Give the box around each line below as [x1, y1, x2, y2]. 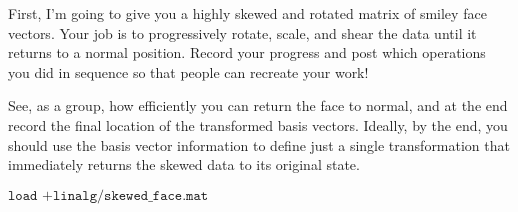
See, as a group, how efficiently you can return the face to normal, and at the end [8, 95, 508, 116]
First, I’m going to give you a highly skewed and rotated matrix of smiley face [8, 3, 487, 23]
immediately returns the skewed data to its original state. [8, 154, 360, 175]
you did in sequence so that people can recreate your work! [8, 61, 369, 82]
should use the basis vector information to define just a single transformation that [8, 134, 510, 155]
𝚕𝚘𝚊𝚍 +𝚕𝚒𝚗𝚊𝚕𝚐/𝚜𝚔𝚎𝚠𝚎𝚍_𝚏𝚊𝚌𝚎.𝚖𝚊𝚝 [8, 188, 209, 203]
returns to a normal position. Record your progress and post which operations [8, 42, 486, 63]
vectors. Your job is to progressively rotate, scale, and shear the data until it [8, 22, 477, 43]
